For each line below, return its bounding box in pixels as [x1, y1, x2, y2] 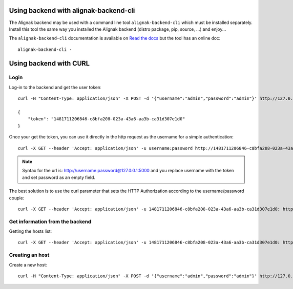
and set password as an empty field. [22, 174, 95, 180]
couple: [9, 195, 24, 200]
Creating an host [9, 252, 50, 259]
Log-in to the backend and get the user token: [9, 84, 102, 90]
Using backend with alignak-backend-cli [9, 6, 135, 15]
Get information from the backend [9, 218, 91, 225]
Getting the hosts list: [9, 228, 52, 234]
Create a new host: [9, 262, 47, 267]
